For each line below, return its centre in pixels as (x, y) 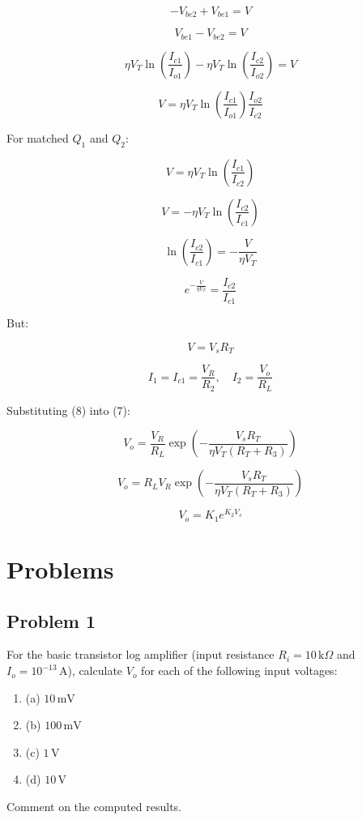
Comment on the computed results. (94, 807)
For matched (38, 137)
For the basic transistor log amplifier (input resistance (141, 654)
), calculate (95, 671)
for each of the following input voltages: (239, 671)
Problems (60, 569)
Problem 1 (51, 620)
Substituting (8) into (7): (68, 410)
